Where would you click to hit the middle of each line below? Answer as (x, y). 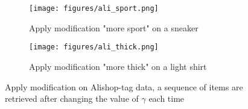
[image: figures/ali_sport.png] (94, 8)
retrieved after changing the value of (72, 98)
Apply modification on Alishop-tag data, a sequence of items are (124, 86)
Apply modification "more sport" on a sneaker (114, 27)
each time (167, 98)
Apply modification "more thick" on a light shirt (118, 66)
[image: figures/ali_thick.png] (94, 47)
